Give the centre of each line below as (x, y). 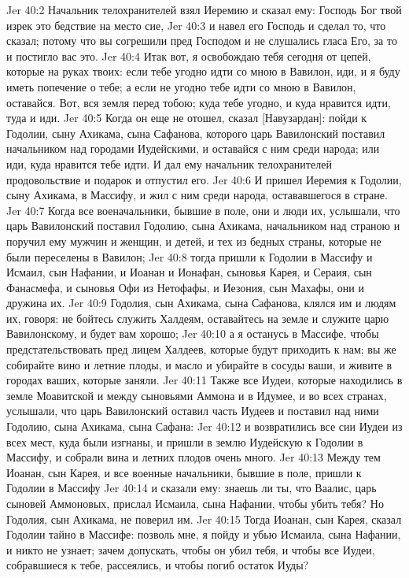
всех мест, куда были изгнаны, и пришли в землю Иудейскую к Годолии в (185, 441)
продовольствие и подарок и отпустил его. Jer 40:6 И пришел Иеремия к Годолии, (204, 179)
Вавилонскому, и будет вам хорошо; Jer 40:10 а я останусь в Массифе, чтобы (193, 333)
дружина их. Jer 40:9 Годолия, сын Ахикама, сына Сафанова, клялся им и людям (201, 303)
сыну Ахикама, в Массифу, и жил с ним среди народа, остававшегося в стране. (197, 195)
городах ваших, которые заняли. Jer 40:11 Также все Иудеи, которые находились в (204, 380)
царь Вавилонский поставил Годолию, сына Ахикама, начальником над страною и (203, 226)
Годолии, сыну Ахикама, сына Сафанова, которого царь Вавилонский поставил (196, 133)
